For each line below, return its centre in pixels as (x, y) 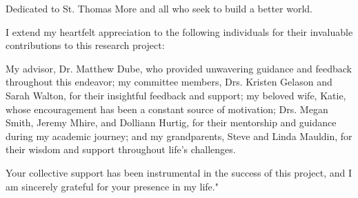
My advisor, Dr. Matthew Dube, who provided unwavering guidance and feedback (179, 68)
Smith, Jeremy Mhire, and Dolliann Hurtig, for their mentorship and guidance (171, 122)
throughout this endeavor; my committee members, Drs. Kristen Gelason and (169, 82)
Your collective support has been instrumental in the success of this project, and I (179, 172)
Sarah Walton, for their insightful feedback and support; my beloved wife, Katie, (176, 95)
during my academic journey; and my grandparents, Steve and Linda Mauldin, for (179, 136)
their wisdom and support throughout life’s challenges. (121, 149)
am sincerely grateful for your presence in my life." (112, 186)
